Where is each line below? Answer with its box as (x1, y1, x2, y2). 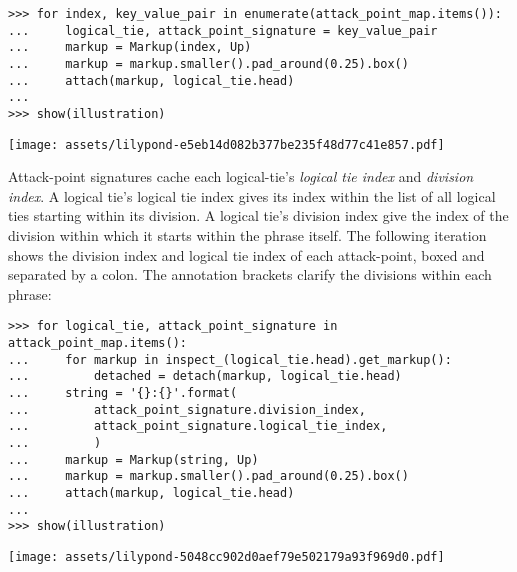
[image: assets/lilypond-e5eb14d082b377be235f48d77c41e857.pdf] (8, 137, 445, 152)
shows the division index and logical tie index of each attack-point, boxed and (8, 244, 485, 265)
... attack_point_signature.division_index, (8, 402, 366, 417)
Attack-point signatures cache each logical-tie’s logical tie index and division (8, 166, 474, 187)
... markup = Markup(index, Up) (8, 40, 252, 55)
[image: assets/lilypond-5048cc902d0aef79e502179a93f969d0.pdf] (8, 549, 445, 564)
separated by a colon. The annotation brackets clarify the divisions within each (8, 264, 492, 285)
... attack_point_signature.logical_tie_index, (8, 419, 388, 434)
